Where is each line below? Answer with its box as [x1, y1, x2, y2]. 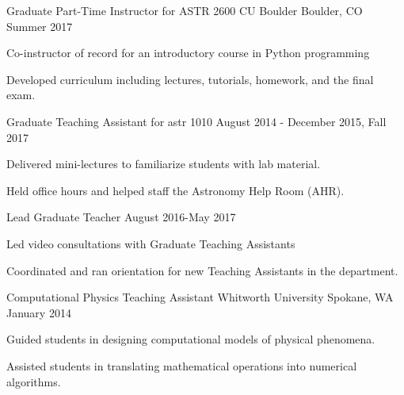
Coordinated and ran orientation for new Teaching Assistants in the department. [6, 262, 398, 278]
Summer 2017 [6, 17, 73, 34]
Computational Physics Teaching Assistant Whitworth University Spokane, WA [6, 289, 394, 305]
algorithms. [6, 373, 61, 389]
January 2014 [6, 304, 71, 320]
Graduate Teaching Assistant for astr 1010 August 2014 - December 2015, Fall [6, 113, 387, 129]
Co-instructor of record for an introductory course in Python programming [6, 44, 370, 61]
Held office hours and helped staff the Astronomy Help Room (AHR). [6, 182, 345, 198]
